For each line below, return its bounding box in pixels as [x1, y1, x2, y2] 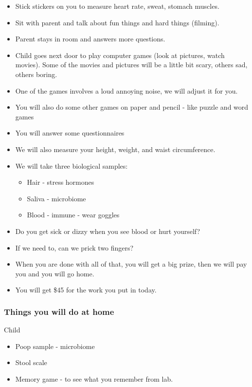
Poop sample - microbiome [15, 341, 95, 351]
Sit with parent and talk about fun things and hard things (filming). [15, 17, 219, 27]
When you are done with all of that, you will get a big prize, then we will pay [15, 259, 247, 269]
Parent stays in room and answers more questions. [15, 34, 165, 44]
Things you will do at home [4, 305, 114, 317]
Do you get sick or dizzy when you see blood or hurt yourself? [15, 226, 200, 236]
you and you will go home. [15, 268, 94, 278]
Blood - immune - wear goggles [27, 210, 120, 220]
